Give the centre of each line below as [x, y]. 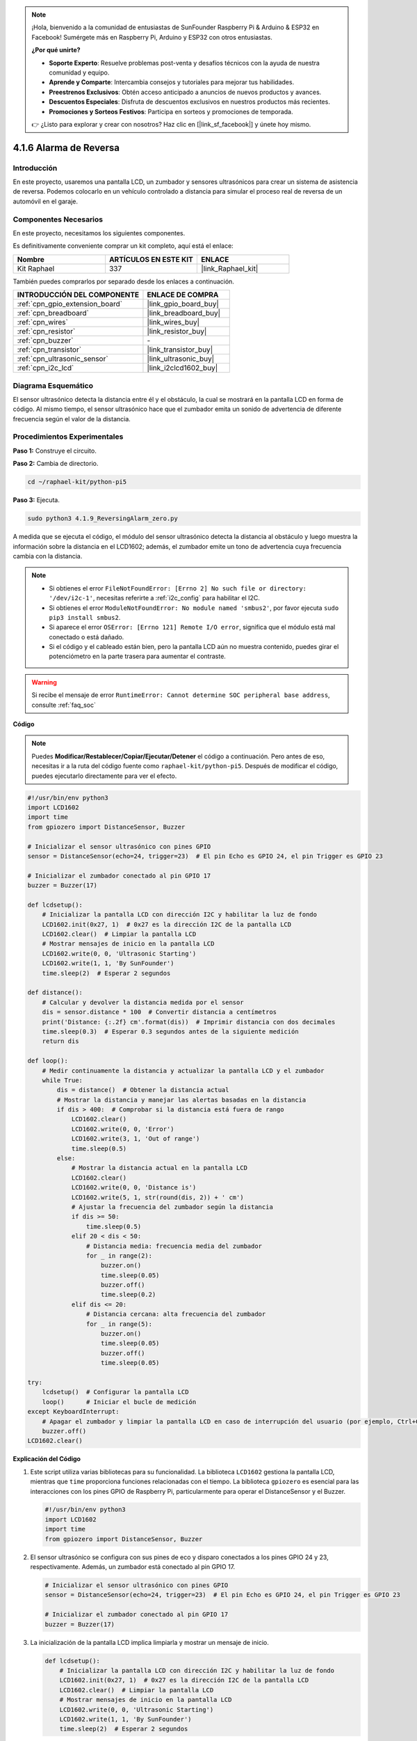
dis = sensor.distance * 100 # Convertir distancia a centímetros [160, 1012]
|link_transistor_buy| [180, 350]
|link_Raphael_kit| [230, 268]
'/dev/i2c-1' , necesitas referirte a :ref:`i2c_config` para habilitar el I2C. [154, 598]
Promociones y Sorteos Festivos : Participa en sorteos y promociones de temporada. [171, 111]
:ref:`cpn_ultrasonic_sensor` [63, 359]
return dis [60, 1041]
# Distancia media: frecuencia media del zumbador [174, 1246]
